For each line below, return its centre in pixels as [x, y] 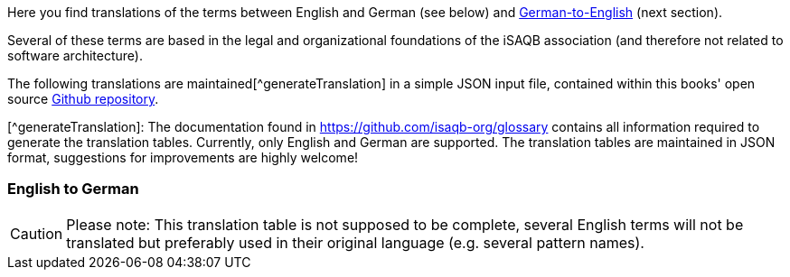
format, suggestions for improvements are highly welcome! [183, 157]
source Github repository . [83, 99]
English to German [73, 189]
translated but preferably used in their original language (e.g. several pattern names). [355, 242]
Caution [37, 233]
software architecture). [75, 55]
